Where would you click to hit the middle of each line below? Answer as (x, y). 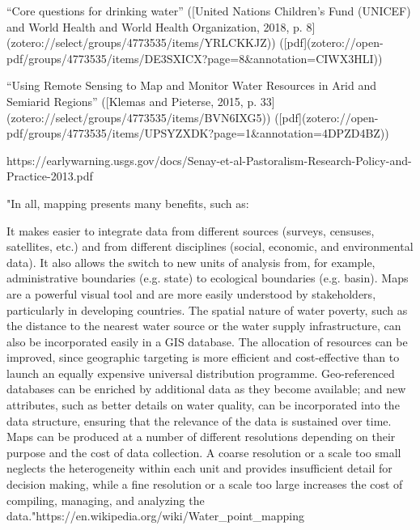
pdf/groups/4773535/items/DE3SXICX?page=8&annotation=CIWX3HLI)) (195, 58)
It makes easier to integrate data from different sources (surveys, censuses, (191, 230)
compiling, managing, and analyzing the (106, 500)
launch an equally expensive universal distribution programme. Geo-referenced (201, 373)
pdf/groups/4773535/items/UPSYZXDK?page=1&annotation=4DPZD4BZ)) (198, 133)
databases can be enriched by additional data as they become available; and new (206, 389)
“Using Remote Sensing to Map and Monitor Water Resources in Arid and (192, 85)
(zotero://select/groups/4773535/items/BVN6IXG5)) (139, 117)
